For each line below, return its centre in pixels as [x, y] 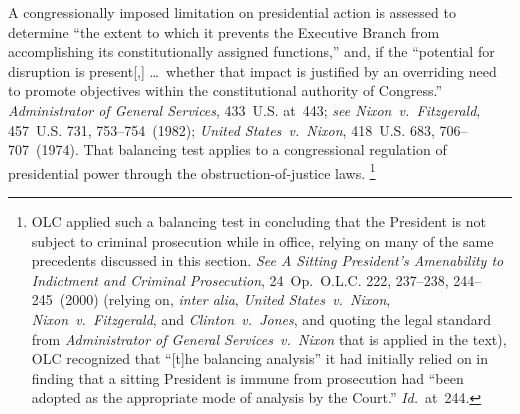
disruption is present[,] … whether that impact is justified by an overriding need [252, 70]
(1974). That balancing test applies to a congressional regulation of [241, 149]
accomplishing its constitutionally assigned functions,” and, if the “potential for [251, 51]
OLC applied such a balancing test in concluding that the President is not [258, 221]
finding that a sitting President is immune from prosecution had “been [247, 377]
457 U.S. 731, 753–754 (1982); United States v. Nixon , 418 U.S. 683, [221, 129]
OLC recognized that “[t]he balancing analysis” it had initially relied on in [260, 358]
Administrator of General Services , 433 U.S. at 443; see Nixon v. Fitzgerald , [244, 109]
